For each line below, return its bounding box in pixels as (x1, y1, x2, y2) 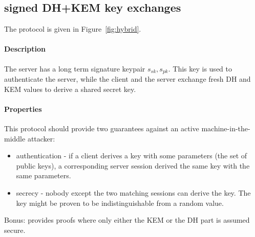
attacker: (27, 133, 55, 144)
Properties (4, 103, 42, 114)
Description (4, 43, 46, 54)
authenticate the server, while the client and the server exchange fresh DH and (4, 74, 251, 84)
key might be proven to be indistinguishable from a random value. (16, 197, 224, 208)
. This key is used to (168, 63, 232, 74)
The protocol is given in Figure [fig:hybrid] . (4, 23, 141, 34)
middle (4, 133, 26, 144)
